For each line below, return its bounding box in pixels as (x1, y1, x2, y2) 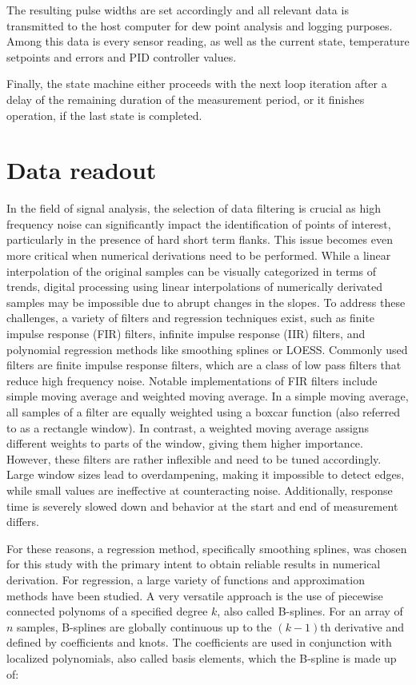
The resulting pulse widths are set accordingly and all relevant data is (6, 2, 349, 18)
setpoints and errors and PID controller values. (6, 48, 237, 65)
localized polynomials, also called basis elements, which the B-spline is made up (6, 649, 397, 666)
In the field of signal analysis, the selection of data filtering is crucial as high (6, 200, 381, 217)
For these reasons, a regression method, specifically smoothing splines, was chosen (6, 540, 407, 556)
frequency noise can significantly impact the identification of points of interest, (6, 215, 391, 232)
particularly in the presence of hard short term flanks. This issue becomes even (6, 231, 393, 248)
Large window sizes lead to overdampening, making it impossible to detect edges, (6, 466, 405, 483)
